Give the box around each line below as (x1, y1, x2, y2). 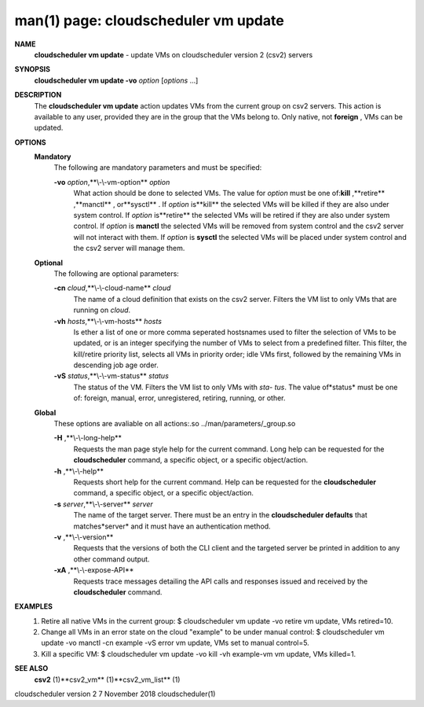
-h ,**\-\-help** (53, 466, 104, 476)
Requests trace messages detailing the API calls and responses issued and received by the (73, 576, 368, 586)
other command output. (73, 554, 150, 564)
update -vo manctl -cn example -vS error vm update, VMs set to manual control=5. (41, 638, 309, 648)
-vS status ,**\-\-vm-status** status (53, 371, 169, 381)
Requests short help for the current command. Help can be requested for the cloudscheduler (73, 477, 377, 487)
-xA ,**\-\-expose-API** (53, 565, 134, 575)
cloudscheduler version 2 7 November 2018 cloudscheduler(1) (14, 689, 216, 699)
